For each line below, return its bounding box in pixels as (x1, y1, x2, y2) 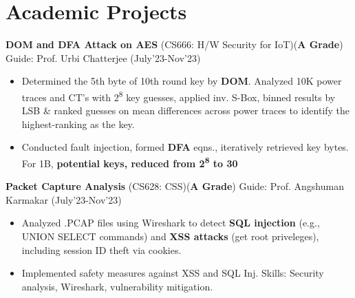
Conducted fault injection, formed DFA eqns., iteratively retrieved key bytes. (21, 140, 349, 154)
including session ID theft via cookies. (21, 242, 182, 257)
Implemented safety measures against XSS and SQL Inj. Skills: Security (21, 266, 324, 280)
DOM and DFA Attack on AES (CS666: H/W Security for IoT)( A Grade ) (6, 37, 343, 52)
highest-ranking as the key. (21, 116, 135, 131)
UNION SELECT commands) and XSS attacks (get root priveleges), (21, 228, 319, 243)
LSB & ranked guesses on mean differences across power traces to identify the (21, 103, 350, 118)
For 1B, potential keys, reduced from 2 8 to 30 (21, 153, 238, 170)
